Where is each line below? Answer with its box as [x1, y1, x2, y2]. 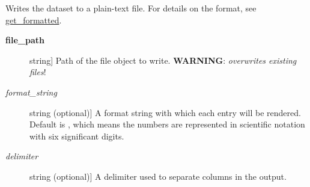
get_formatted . [5, 13, 62, 26]
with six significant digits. [29, 129, 124, 142]
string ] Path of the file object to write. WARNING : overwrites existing [29, 54, 297, 66]
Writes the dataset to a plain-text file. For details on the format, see [5, 2, 257, 14]
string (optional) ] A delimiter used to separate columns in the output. [29, 170, 287, 182]
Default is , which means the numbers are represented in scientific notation [29, 118, 305, 130]
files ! [29, 66, 46, 78]
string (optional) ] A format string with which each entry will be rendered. [29, 106, 301, 118]
